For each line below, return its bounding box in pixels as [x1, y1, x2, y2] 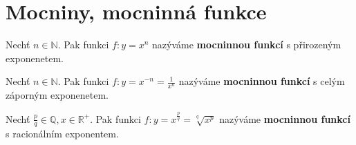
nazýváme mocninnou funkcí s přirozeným [152, 37, 341, 52]
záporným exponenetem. [6, 88, 109, 102]
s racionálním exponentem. [6, 126, 119, 141]
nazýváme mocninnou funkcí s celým [178, 74, 345, 88]
